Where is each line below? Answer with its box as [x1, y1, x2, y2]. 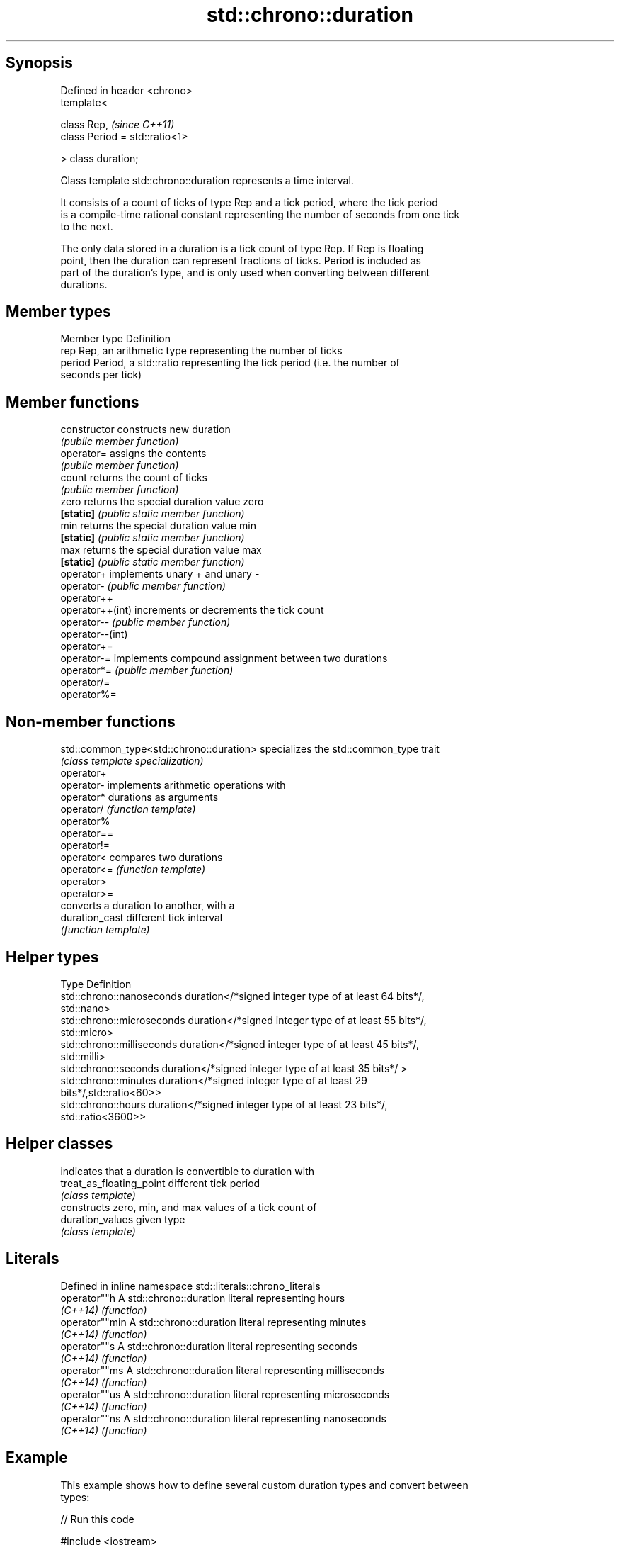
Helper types [6, 948, 99, 966]
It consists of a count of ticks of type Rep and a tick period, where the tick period [60, 196, 438, 208]
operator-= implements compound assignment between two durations [60, 652, 388, 665]
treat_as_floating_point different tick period [60, 1176, 260, 1189]
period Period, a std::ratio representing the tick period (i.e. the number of [60, 356, 400, 369]
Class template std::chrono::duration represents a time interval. [60, 174, 354, 186]
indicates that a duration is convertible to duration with [60, 1164, 315, 1177]
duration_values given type [60, 1213, 185, 1225]
